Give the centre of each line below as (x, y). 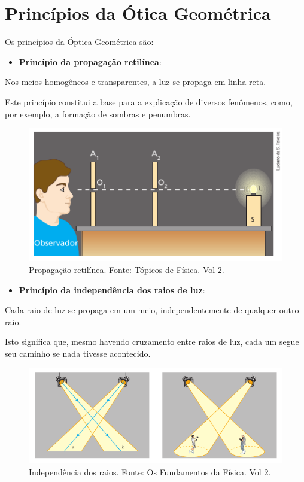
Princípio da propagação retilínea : (90, 61)
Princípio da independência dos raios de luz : (112, 289)
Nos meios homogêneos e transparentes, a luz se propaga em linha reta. (136, 82)
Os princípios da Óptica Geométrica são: (79, 42)
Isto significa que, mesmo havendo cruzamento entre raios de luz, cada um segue (152, 342)
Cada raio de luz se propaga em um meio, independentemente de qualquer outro (152, 310)
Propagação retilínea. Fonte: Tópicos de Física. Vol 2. (127, 270)
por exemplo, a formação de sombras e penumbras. (98, 113)
